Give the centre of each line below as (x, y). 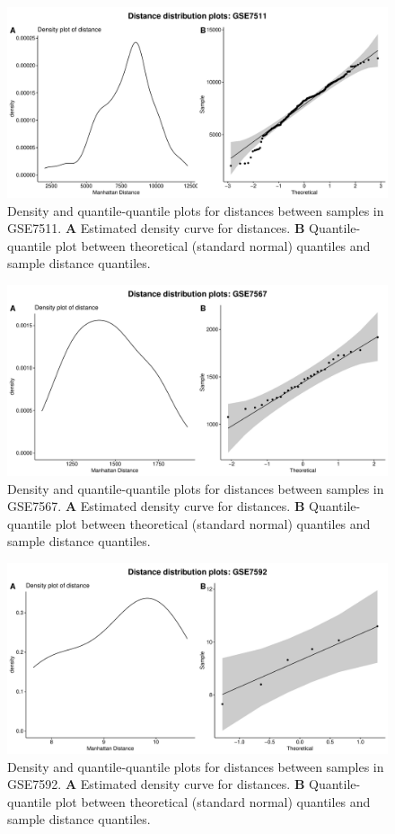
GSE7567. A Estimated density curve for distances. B (156, 506)
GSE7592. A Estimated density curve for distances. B (156, 784)
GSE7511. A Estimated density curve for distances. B (156, 228)
